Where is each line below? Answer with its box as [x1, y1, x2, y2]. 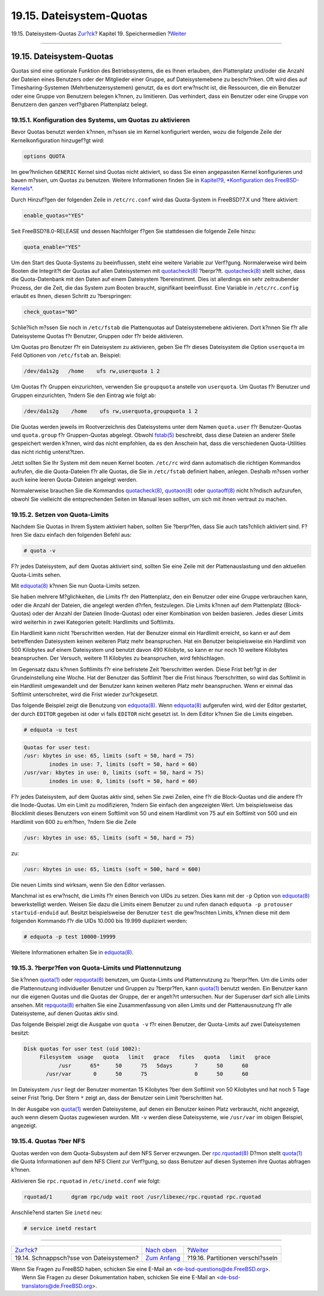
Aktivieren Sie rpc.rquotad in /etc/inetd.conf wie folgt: [11, 1177, 161, 1184]
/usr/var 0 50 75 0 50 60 [46, 1071, 249, 1077]
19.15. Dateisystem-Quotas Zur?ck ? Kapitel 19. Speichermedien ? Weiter [11, 30, 187, 37]
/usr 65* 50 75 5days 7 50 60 [58, 1062, 249, 1069]
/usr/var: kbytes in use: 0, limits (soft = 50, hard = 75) [23, 769, 205, 776]
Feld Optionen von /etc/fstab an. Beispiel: [11, 351, 121, 359]
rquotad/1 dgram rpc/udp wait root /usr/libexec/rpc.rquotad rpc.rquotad [23, 1193, 261, 1200]
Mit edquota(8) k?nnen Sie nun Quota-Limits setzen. [11, 582, 141, 590]
